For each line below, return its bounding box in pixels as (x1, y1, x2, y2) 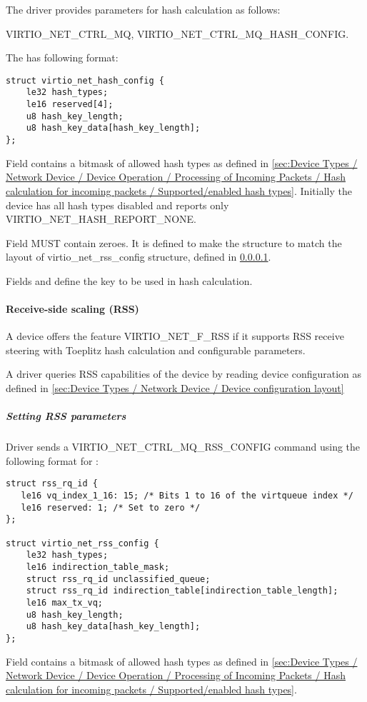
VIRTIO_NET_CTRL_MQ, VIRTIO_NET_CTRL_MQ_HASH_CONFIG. (6, 26, 349, 41)
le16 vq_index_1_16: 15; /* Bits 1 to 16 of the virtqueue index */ (21, 491, 353, 501)
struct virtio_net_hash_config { (6, 75, 164, 86)
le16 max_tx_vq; (26, 597, 104, 608)
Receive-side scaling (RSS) (6, 301, 139, 316)
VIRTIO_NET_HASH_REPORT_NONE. (6, 211, 197, 226)
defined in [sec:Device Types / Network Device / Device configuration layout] (6, 381, 344, 396)
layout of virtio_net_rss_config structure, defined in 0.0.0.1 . (6, 249, 271, 264)
